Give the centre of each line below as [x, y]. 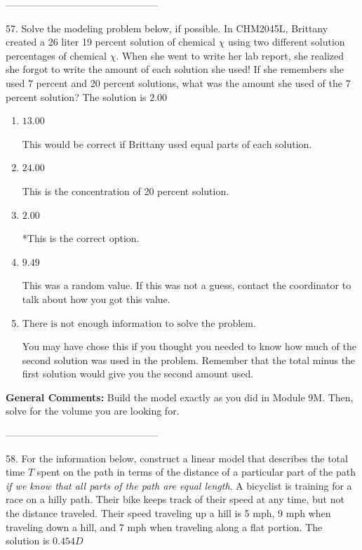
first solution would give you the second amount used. [138, 374]
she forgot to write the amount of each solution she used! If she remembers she [175, 69]
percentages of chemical [56, 55]
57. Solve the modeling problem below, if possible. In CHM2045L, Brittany [167, 28]
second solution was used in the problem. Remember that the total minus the [189, 360]
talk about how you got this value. [96, 299]
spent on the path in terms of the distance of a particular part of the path [196, 472]
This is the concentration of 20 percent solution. [126, 190]
